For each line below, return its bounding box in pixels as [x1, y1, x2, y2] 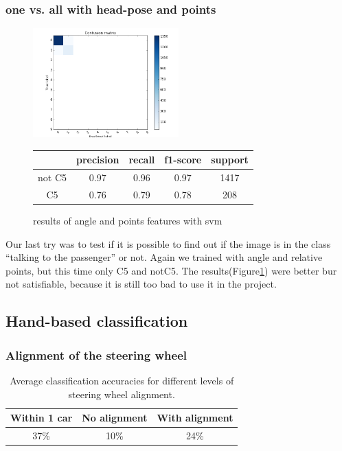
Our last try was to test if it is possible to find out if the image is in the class [5, 236, 331, 251]
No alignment [82, 410, 148, 425]
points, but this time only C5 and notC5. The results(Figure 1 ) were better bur [5, 263, 337, 277]
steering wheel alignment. [68, 386, 175, 401]
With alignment [157, 410, 233, 425]
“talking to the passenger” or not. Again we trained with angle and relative [5, 250, 323, 264]
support [211, 152, 249, 167]
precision [76, 152, 119, 167]
